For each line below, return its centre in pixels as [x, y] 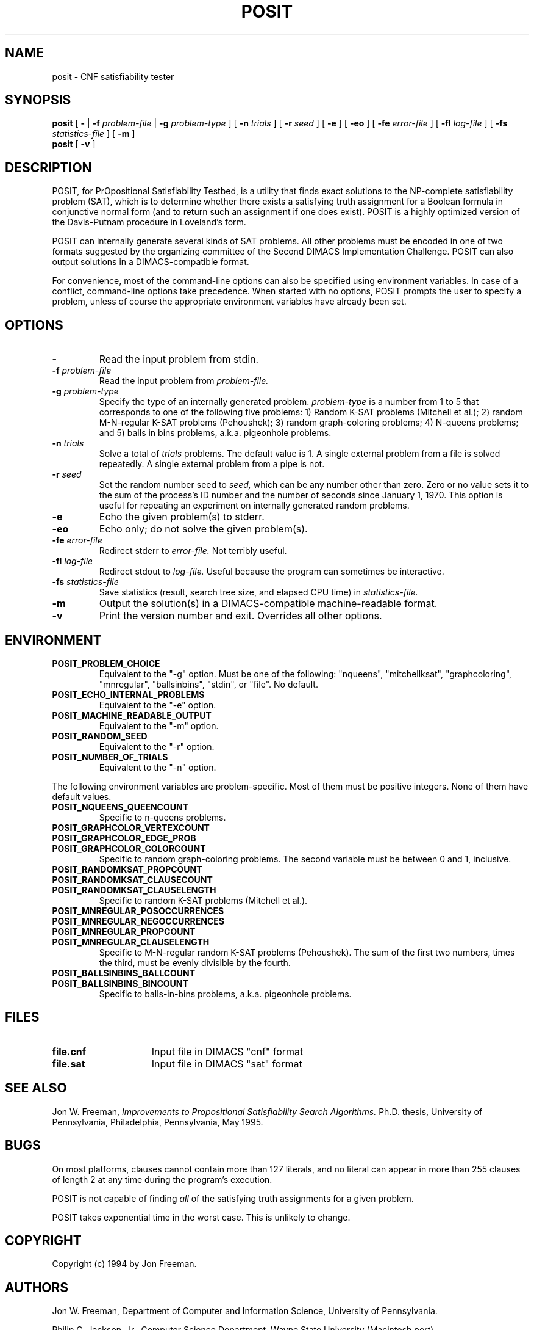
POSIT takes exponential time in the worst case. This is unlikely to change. [201, 1217]
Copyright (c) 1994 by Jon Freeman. [124, 1264]
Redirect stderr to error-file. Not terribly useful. [193, 551]
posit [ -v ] [74, 144]
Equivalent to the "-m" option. [159, 725]
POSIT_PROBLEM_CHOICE [106, 663]
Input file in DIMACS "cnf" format [227, 1051]
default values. [82, 796]
